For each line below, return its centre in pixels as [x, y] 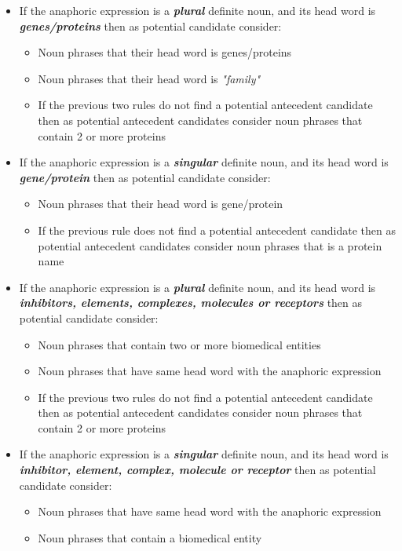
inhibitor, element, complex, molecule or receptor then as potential [197, 470]
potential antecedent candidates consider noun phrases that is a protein [210, 245]
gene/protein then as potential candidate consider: [145, 177]
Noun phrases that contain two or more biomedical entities [179, 344]
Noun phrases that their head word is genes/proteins [165, 52]
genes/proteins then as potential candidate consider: [150, 26]
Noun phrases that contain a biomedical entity [150, 537]
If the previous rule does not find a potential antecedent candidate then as [217, 230]
